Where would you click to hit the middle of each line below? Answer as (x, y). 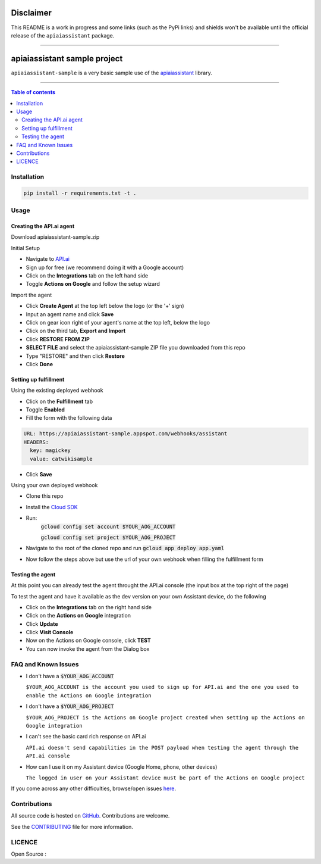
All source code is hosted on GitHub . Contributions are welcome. (90, 816)
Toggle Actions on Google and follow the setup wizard (93, 284)
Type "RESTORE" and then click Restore (75, 356)
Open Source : (29, 854)
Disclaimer (31, 13)
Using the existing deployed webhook (57, 391)
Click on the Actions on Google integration (78, 616)
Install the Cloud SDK (52, 507)
